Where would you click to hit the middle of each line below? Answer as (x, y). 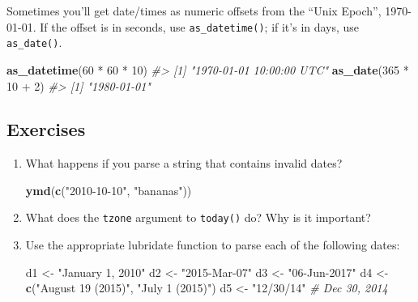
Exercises (46, 129)
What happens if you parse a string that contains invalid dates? (184, 163)
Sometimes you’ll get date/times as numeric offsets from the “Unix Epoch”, (194, 11)
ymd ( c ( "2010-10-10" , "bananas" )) (109, 190)
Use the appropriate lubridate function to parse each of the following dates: (213, 245)
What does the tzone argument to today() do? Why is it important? (198, 217)
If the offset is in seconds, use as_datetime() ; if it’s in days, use (200, 26)
